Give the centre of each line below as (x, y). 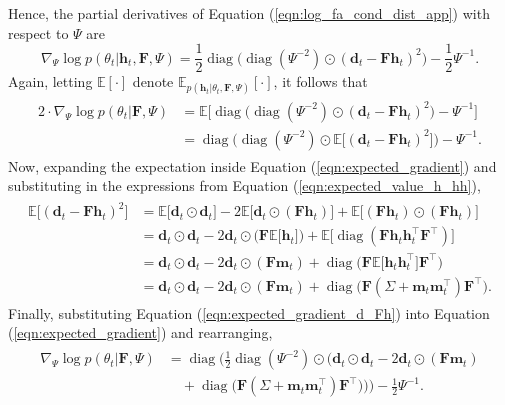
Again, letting (50, 81)
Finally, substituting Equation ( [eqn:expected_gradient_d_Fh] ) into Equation (249, 312)
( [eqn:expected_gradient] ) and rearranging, (140, 332)
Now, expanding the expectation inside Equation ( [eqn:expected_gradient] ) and (252, 165)
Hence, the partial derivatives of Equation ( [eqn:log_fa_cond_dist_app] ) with (249, 13)
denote (153, 81)
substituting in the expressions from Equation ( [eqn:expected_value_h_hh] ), (244, 185)
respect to (38, 32)
